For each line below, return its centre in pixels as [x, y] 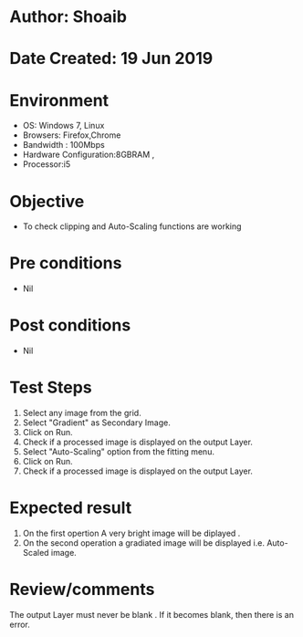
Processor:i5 [47, 164]
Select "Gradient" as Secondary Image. [96, 423]
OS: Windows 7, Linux [63, 126]
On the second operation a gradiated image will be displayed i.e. [143, 543]
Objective [47, 201]
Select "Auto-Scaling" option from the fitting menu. [118, 452]
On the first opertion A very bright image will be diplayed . [131, 533]
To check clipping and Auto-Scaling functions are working [132, 226]
